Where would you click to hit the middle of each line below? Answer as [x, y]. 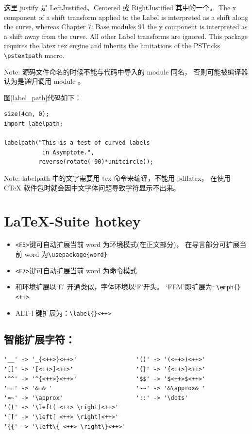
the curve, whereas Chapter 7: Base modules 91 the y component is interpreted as [126, 27]
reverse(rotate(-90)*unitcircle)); [96, 162]
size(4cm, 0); [27, 114]
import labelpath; [34, 124]
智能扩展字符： [40, 339]
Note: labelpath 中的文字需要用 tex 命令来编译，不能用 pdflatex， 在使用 [118, 178]
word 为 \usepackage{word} [66, 254]
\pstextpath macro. [34, 55]
